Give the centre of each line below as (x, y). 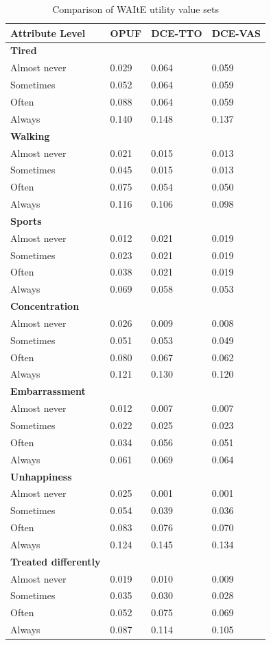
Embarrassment (48, 391)
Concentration (45, 306)
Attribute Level (48, 33)
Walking (30, 135)
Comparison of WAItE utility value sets (135, 9)
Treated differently (56, 561)
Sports (26, 220)
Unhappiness (41, 476)
